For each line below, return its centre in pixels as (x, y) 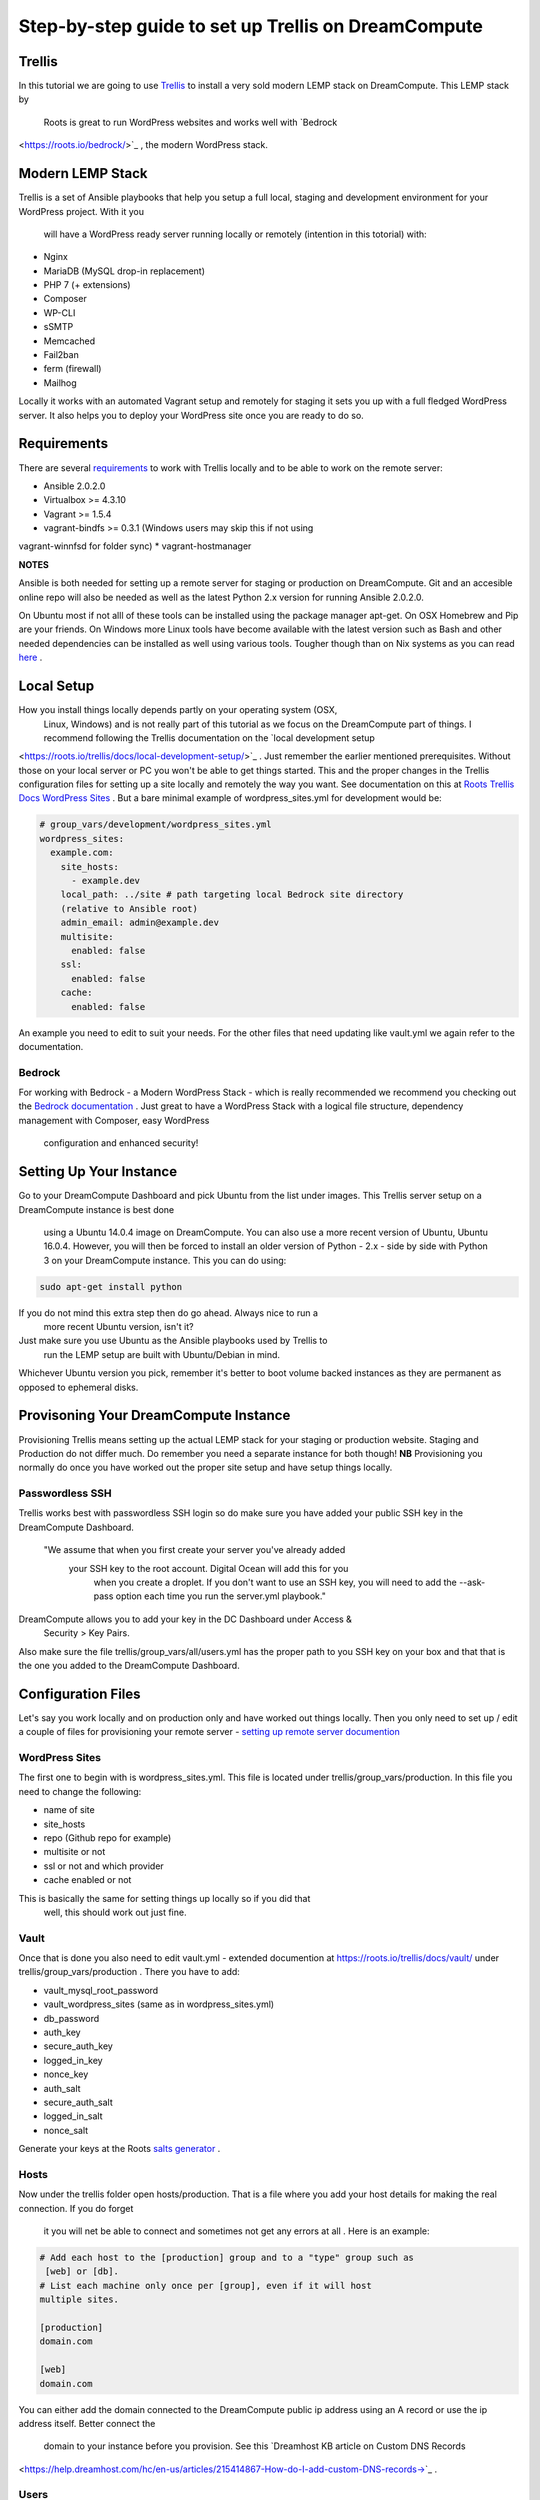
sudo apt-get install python (111, 1286)
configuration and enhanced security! (121, 1143)
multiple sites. (79, 2299)
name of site (69, 1810)
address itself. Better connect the (87, 2423)
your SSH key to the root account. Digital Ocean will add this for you (208, 1568)
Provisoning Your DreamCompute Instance (154, 1415)
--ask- (472, 1582)
